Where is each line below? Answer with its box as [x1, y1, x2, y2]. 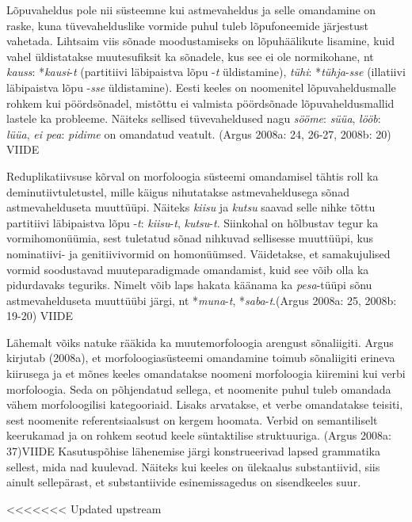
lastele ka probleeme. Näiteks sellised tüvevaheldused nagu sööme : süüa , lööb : [6, 110, 381, 127]
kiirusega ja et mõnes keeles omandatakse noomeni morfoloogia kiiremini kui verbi [6, 365, 406, 382]
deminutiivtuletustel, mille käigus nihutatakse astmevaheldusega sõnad [6, 183, 349, 200]
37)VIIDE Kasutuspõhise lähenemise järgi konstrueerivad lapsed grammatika [6, 443, 380, 459]
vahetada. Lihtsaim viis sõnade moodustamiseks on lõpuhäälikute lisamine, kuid [6, 32, 395, 49]
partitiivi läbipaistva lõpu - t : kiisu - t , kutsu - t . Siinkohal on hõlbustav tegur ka [6, 214, 379, 231]
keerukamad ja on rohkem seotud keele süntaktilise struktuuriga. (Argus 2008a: [6, 427, 391, 444]
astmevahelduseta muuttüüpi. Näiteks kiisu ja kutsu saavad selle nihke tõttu [6, 199, 376, 215]
